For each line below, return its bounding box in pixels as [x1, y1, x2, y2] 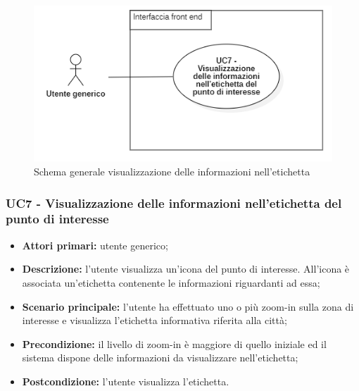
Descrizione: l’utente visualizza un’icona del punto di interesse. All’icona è [22, 261, 350, 276]
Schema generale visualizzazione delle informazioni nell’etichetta [34, 163, 310, 178]
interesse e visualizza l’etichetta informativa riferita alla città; [22, 313, 287, 328]
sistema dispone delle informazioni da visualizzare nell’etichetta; [22, 350, 298, 365]
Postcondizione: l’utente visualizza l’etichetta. [22, 373, 229, 388]
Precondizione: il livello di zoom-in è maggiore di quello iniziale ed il [22, 336, 327, 351]
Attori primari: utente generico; [22, 237, 168, 252]
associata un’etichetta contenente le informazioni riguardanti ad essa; [22, 275, 320, 290]
